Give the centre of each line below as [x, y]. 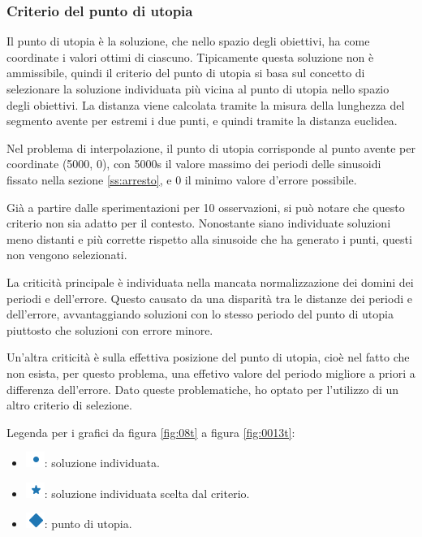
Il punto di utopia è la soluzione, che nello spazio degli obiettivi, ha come [188, 41]
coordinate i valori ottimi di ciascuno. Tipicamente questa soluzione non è [190, 56]
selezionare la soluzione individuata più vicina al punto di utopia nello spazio [198, 89]
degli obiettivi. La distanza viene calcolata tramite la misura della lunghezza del [206, 104]
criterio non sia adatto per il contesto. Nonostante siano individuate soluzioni [199, 223]
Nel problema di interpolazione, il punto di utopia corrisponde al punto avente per [211, 147]
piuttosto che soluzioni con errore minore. [110, 329]
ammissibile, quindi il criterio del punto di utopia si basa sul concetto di [186, 73]
